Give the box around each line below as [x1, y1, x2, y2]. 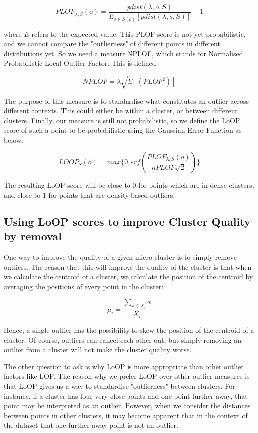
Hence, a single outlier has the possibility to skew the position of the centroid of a [4, 325, 254, 335]
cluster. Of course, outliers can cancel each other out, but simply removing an [4, 334, 242, 345]
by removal [4, 228, 62, 244]
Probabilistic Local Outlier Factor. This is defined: [4, 58, 158, 68]
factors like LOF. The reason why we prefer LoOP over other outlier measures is [4, 371, 250, 381]
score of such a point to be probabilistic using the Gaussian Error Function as [4, 125, 242, 135]
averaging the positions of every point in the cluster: [4, 281, 164, 292]
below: [4, 134, 23, 145]
